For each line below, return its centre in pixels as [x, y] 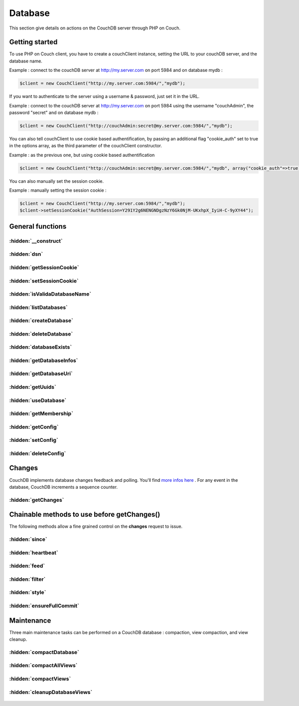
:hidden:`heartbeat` [34, 553]
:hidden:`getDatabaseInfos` [44, 360]
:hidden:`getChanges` [37, 500]
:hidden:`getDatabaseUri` [41, 373]
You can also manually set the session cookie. [57, 181]
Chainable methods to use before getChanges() [85, 515]
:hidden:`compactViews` [40, 679]
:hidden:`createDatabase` [41, 321]
